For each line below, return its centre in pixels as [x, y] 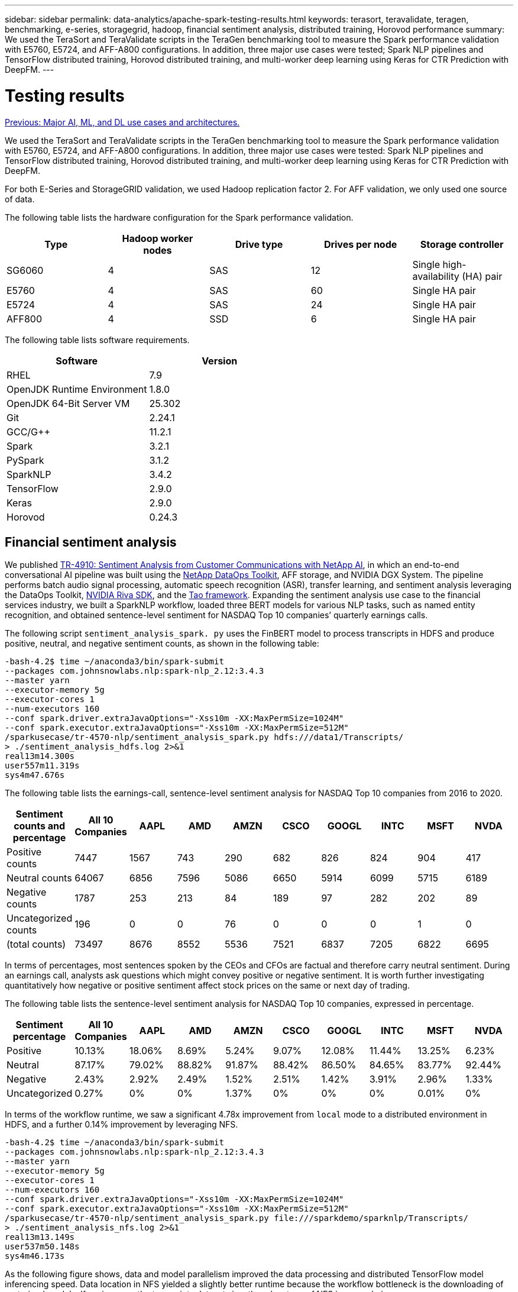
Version [220, 361]
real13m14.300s [40, 756]
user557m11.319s [42, 766]
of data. [20, 199]
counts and [40, 826]
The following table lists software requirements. [97, 340]
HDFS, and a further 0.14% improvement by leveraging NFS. [122, 1125]
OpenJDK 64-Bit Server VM [68, 403]
